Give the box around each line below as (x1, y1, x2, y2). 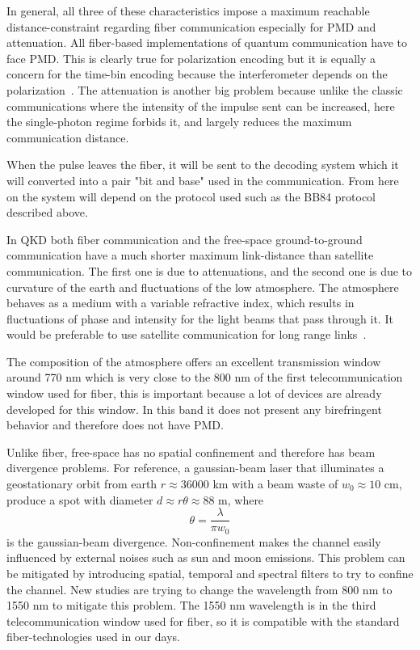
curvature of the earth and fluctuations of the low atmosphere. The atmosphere (6, 278, 399, 295)
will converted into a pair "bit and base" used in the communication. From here (6, 171, 399, 188)
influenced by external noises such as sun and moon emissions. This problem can (6, 549, 405, 566)
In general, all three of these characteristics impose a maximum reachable (6, 2, 370, 19)
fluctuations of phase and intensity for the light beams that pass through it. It (6, 310, 393, 327)
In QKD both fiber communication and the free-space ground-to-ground (6, 230, 363, 247)
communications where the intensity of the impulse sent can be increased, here (6, 97, 395, 114)
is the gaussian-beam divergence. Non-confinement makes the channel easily (6, 533, 381, 550)
